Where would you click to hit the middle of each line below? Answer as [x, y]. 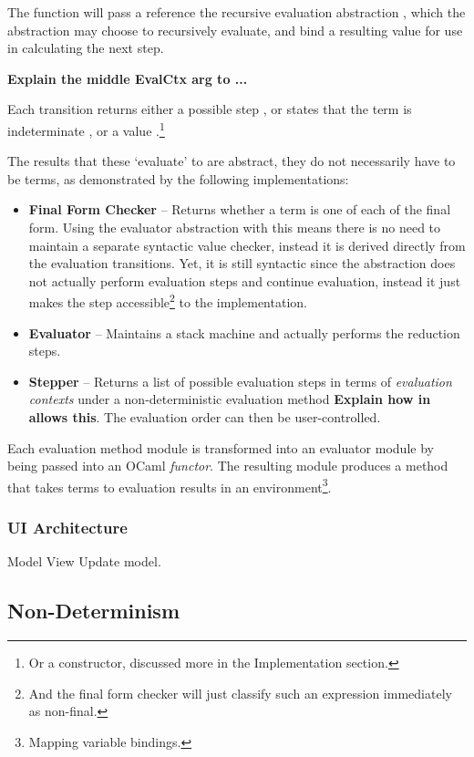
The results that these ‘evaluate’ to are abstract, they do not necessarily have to [232, 161]
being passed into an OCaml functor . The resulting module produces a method [228, 466]
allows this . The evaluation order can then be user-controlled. [205, 417]
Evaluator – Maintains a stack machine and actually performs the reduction [244, 332]
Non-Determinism [94, 611]
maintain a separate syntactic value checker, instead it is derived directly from [247, 245]
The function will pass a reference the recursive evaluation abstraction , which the [237, 12]
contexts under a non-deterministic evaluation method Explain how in [230, 399]
